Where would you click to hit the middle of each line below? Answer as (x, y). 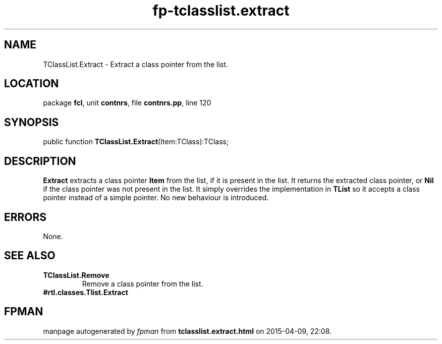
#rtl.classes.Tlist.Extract (86, 292)
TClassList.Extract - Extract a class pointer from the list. (135, 64)
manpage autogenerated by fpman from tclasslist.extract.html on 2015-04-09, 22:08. (187, 331)
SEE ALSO (30, 256)
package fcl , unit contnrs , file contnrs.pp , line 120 (127, 103)
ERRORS (25, 217)
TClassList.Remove (76, 275)
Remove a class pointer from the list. (143, 283)
